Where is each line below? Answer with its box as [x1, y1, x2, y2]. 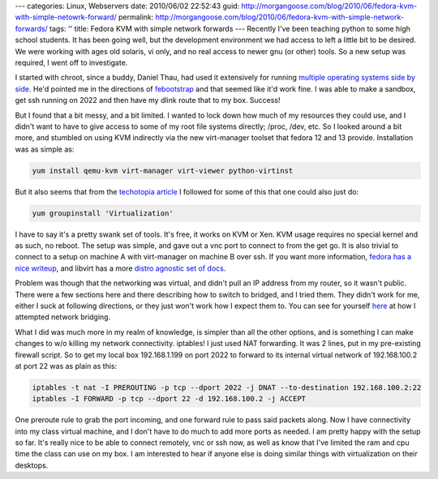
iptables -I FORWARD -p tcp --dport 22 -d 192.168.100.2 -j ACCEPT [32, 394, 307, 404]
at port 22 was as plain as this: [15, 361, 118, 370]
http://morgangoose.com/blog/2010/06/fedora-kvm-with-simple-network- [155, 12, 405, 22]
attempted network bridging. [15, 312, 111, 322]
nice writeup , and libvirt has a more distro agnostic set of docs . [15, 263, 226, 273]
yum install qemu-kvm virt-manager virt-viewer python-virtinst [32, 166, 294, 175]
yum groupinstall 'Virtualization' [32, 208, 174, 218]
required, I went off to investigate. [15, 58, 128, 67]
